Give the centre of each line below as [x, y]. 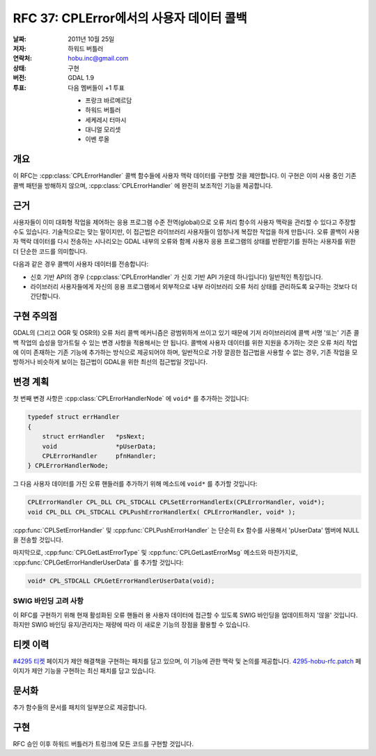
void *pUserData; [99, 446]
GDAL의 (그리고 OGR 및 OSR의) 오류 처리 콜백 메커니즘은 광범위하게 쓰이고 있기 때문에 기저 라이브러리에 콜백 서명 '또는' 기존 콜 [186, 333]
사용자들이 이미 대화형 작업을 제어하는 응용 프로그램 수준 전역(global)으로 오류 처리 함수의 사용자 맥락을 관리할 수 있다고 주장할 [185, 222]
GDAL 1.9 [81, 78]
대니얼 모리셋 [103, 129]
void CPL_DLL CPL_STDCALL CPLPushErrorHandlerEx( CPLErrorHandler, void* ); [162, 512]
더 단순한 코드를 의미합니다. [50, 251]
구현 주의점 [35, 316]
